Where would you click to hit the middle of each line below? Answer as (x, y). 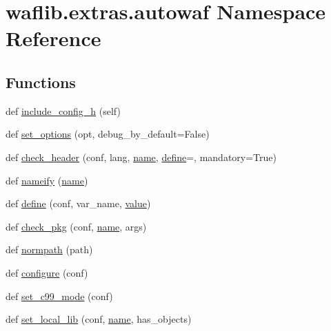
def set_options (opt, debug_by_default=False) (108, 134)
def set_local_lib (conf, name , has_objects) (99, 319)
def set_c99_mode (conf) (59, 296)
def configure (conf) (47, 272)
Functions (41, 82)
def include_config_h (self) (63, 110)
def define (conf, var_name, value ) (78, 203)
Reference (53, 38)
